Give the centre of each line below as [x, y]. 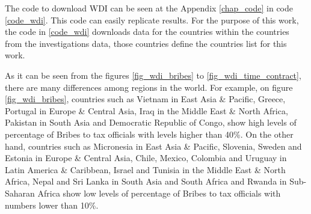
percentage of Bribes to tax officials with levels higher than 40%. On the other [149, 134]
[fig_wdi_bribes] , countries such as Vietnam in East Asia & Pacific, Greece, [145, 99]
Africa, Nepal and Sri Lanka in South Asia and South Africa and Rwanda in [146, 181]
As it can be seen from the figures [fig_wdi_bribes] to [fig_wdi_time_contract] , [153, 75]
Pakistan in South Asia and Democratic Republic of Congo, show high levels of [151, 122]
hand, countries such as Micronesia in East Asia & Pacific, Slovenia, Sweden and [153, 146]
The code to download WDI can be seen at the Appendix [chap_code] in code [149, 8]
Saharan [20, 193]
